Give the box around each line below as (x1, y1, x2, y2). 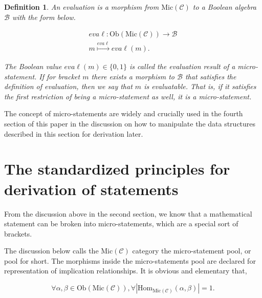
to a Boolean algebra (192, 2, 257, 12)
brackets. (4, 228, 32, 239)
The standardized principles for (4, 158, 230, 179)
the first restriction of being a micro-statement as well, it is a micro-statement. (4, 91, 252, 101)
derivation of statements (4, 178, 179, 199)
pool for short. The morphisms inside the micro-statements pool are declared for (4, 255, 256, 266)
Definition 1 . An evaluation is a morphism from (4, 2, 159, 12)
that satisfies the (185, 71, 236, 81)
